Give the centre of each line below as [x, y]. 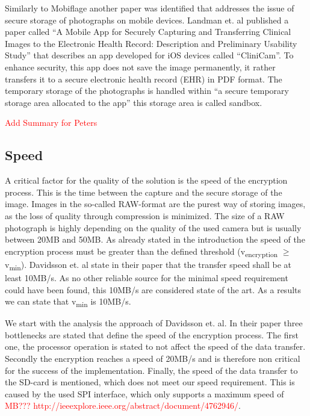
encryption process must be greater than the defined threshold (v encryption [141, 252]
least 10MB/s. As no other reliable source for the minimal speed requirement [147, 277]
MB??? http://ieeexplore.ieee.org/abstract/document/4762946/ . [123, 405]
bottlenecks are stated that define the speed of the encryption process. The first [152, 334]
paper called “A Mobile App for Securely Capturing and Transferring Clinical [148, 32]
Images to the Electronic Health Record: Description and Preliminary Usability [151, 43]
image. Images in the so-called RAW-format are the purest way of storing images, [155, 204]
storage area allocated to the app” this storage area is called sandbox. [134, 102]
